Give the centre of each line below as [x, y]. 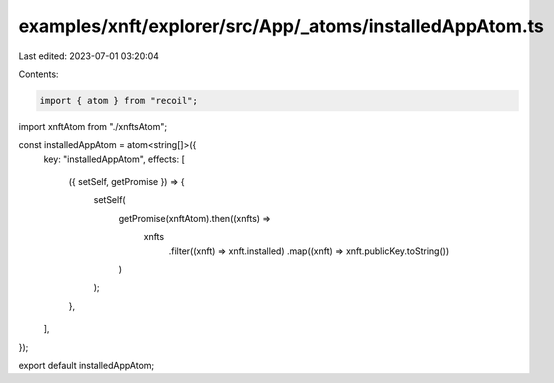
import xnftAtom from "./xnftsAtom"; [93, 126]
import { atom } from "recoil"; [119, 100]
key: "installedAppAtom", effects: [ [114, 159]
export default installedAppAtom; [86, 365]
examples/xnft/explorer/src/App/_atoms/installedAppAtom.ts [281, 26]
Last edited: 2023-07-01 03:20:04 [89, 56]
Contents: [38, 74]
